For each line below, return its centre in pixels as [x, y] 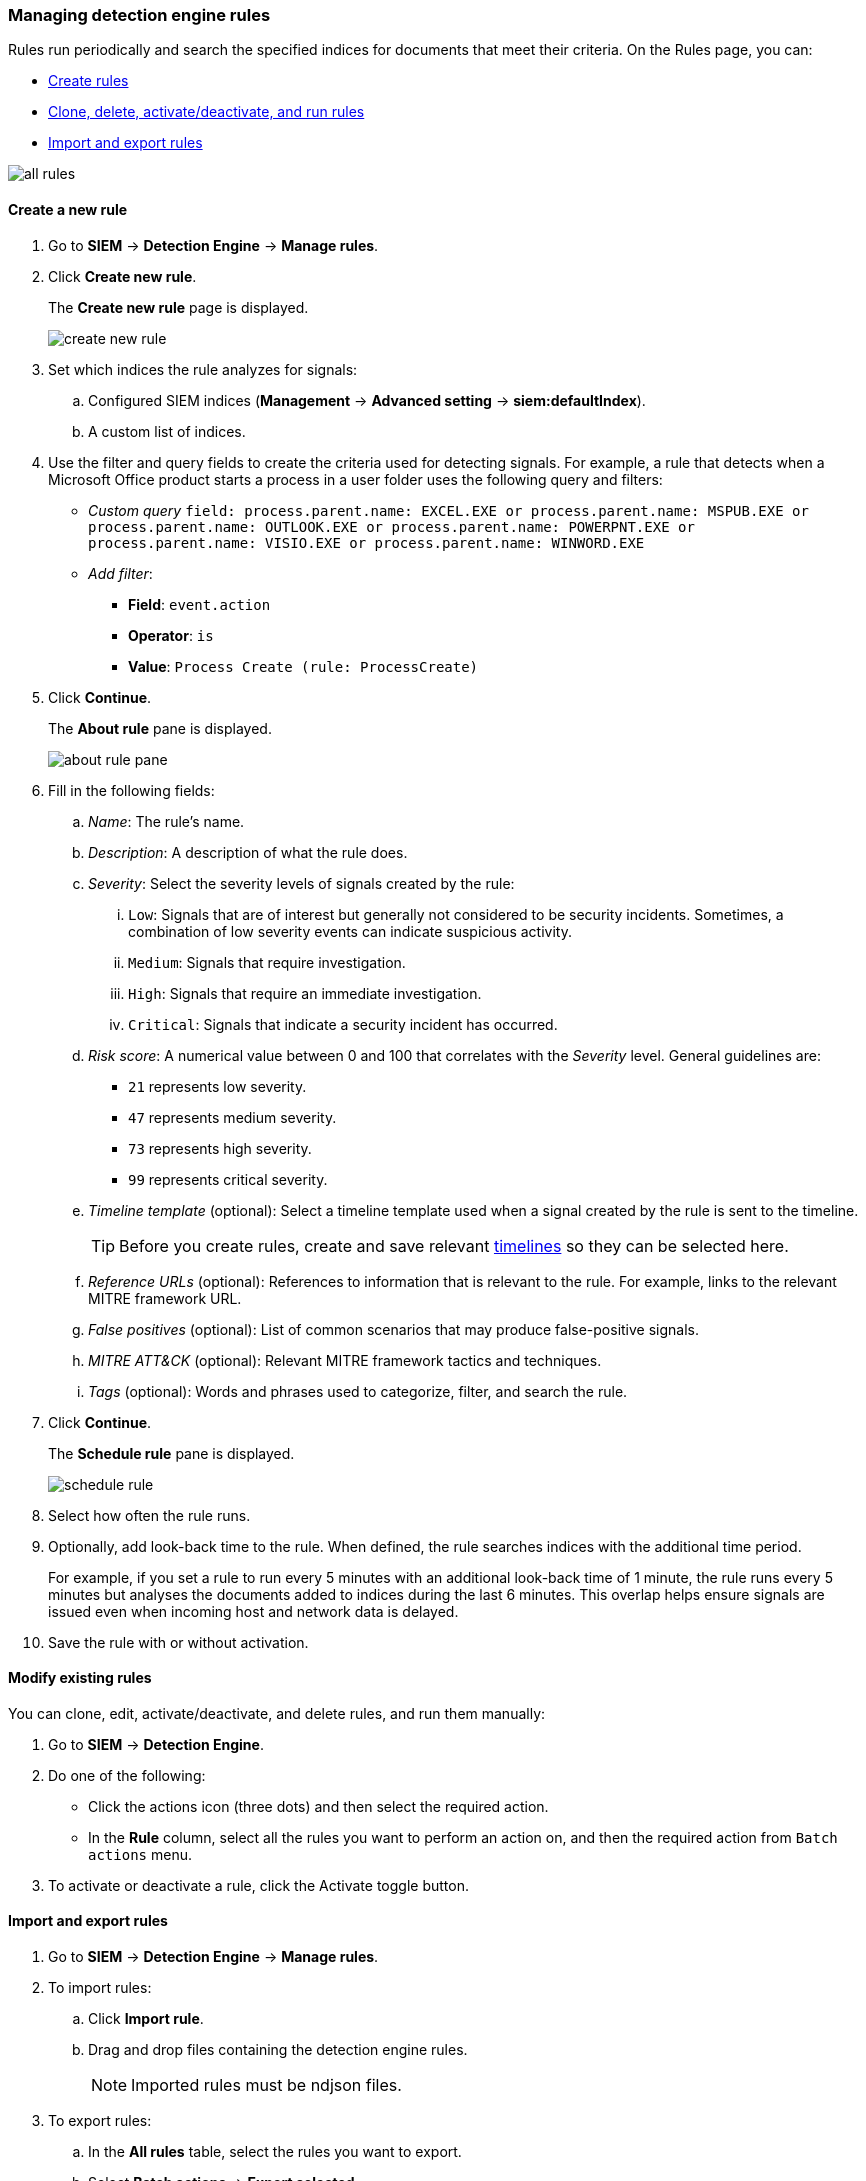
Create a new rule [68, 209]
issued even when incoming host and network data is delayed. [253, 1611]
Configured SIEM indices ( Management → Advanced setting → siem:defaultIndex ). [367, 400]
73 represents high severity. [220, 1148]
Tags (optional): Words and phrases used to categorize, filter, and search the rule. [358, 1391]
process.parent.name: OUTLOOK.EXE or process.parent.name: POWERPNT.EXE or [391, 526]
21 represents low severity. [217, 1086]
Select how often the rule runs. [149, 1515]
